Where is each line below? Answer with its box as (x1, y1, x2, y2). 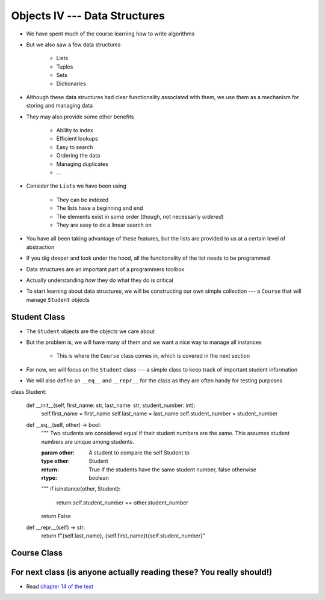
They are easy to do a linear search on (56, 221, 152, 228)
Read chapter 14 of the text (26, 583, 93, 590)
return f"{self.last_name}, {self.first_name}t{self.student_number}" (41, 532, 206, 539)
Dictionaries (56, 80, 87, 87)
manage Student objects (26, 296, 90, 303)
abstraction (26, 243, 55, 251)
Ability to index (56, 127, 93, 134)
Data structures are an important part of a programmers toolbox (26, 265, 185, 273)
